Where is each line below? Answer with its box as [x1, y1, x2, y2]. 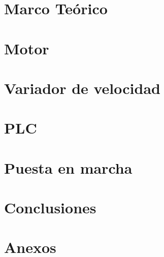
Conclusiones [4, 197, 96, 218]
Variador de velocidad [4, 77, 160, 98]
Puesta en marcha [4, 157, 133, 178]
